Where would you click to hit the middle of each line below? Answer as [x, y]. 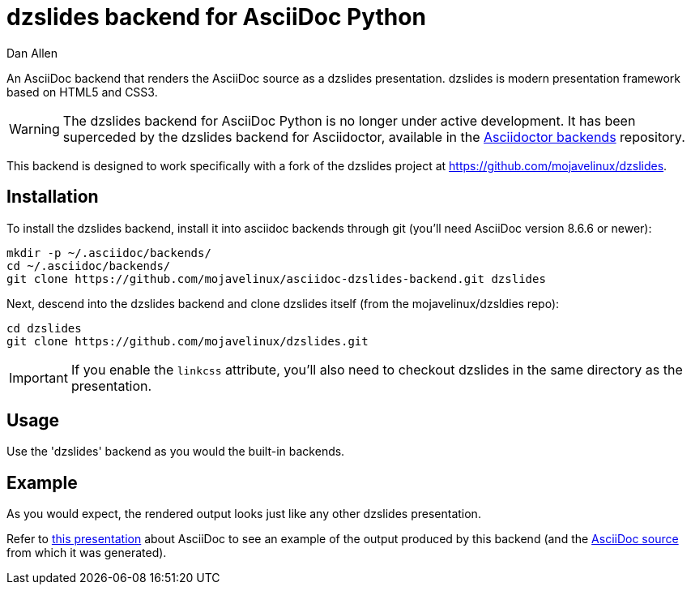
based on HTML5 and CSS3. [82, 92]
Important [38, 377]
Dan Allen [32, 53]
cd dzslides [44, 328]
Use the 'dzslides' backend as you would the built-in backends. [176, 452]
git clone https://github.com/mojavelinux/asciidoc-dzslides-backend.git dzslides [276, 278]
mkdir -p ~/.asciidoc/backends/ [109, 253]
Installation [53, 197]
